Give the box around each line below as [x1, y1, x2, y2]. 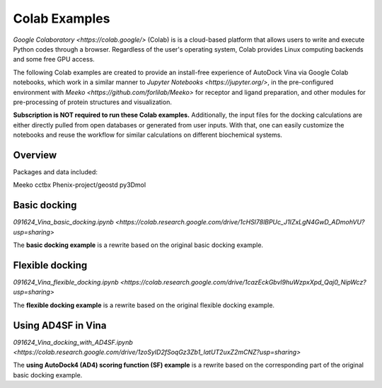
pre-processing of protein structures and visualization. [13, 98, 173, 106]
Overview [13, 149, 57, 161]
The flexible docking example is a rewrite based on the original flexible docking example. [13, 301, 275, 309]
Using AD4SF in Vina [13, 319, 107, 331]
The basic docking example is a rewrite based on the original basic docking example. [13, 241, 264, 249]
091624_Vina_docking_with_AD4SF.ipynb [13, 338, 134, 346]
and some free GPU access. [13, 55, 95, 64]
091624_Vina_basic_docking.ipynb [13, 218, 115, 227]
